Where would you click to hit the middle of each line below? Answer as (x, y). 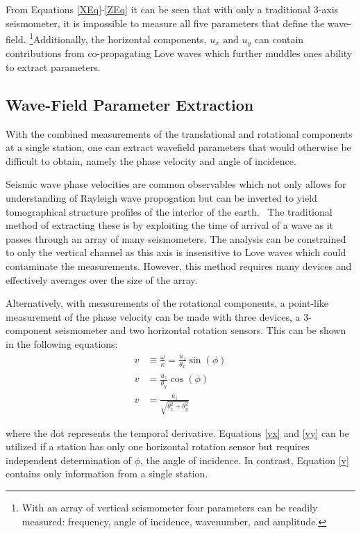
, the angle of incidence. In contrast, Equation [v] (244, 460)
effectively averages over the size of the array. (102, 279)
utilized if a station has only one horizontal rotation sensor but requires (158, 446)
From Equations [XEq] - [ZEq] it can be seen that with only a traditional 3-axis (172, 9)
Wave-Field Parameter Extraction (130, 104)
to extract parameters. (53, 66)
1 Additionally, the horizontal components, (118, 38)
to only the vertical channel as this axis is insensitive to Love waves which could (176, 252)
